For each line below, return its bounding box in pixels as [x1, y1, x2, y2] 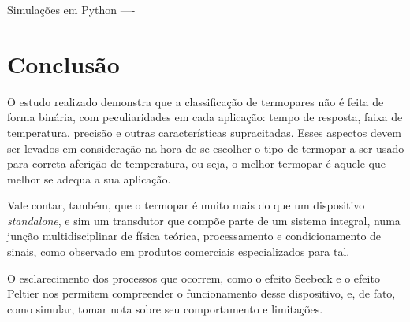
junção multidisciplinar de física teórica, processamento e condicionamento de [7, 228, 382, 244]
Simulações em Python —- [7, 2, 136, 17]
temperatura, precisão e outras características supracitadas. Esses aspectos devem [7, 124, 401, 140]
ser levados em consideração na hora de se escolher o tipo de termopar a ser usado [7, 139, 404, 156]
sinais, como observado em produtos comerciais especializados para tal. [7, 243, 350, 260]
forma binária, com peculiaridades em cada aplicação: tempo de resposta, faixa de [7, 109, 403, 125]
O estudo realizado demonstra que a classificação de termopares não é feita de [7, 93, 384, 109]
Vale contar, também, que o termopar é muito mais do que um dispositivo [7, 197, 365, 213]
